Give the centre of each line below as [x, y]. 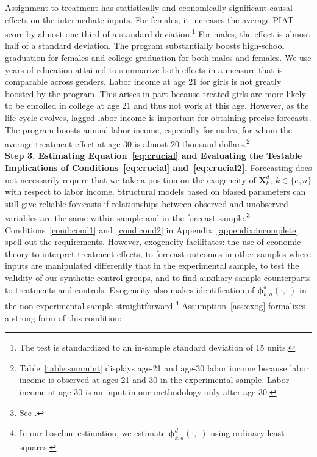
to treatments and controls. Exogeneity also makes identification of [130, 289]
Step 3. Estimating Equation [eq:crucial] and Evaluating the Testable [154, 155]
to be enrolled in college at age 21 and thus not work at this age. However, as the [157, 105]
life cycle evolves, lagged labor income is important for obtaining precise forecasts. [158, 117]
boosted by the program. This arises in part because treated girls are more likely [155, 93]
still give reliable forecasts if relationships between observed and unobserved [147, 203]
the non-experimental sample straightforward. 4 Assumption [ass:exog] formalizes [155, 305]
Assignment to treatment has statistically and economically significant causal [149, 7]
